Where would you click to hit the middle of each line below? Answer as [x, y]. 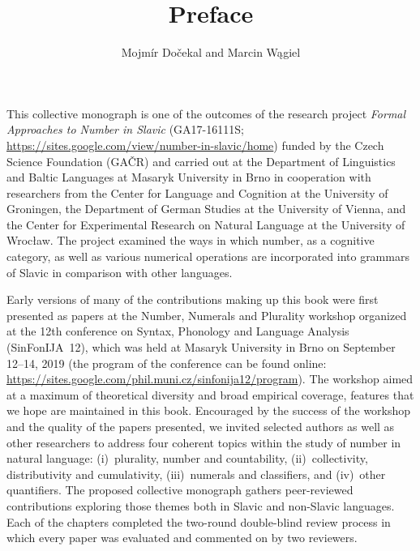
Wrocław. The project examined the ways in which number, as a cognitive [191, 240]
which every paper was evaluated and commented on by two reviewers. [182, 538]
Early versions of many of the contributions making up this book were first [193, 299]
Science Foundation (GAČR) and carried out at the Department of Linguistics [201, 161]
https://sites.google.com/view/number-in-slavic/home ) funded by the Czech [195, 145]
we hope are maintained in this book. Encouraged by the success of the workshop [209, 410]
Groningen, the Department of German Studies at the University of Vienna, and [206, 209]
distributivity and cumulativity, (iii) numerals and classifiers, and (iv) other [196, 474]
